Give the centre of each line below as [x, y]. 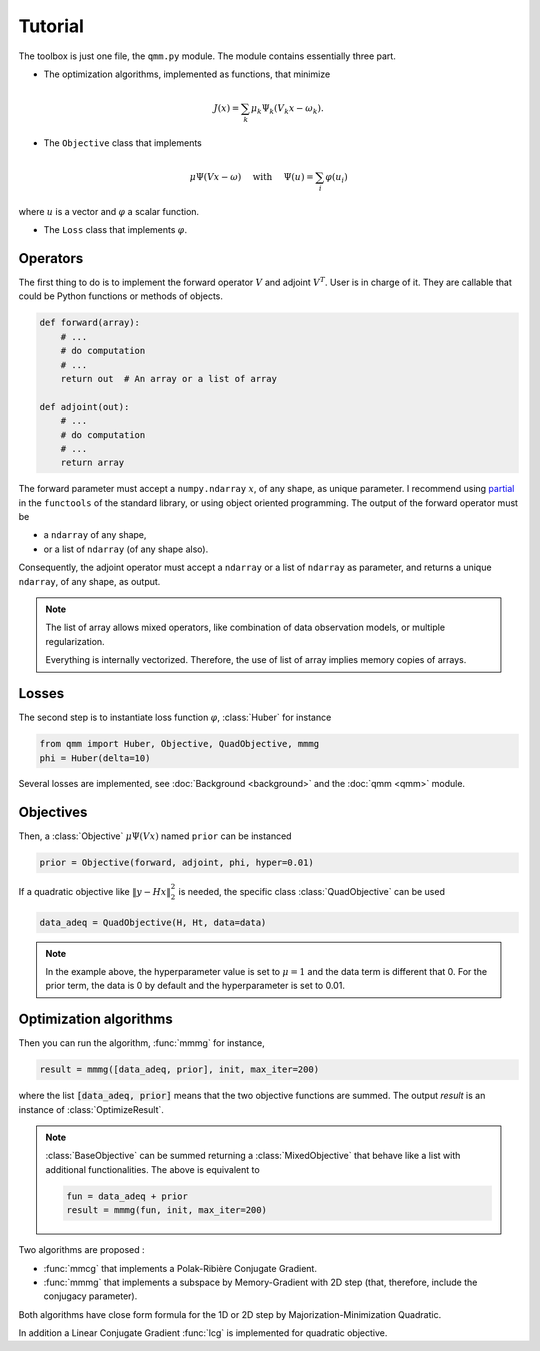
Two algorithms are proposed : [81, 1250]
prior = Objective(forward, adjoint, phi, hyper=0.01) [176, 863]
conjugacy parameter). [90, 1296]
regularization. [75, 641]
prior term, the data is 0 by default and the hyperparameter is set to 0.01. [195, 986]
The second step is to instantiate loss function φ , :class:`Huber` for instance [175, 717]
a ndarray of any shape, [95, 535]
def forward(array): [89, 323]
